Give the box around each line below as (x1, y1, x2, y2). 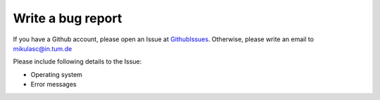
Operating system (30, 70, 82, 78)
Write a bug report (13, 10, 122, 26)
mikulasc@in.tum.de (13, 44, 72, 52)
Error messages (30, 80, 77, 89)
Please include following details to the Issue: (13, 57, 142, 66)
